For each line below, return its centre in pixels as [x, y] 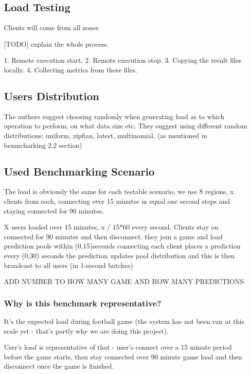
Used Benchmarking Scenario [79, 171]
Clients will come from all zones [51, 27]
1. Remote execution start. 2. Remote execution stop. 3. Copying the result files [123, 60]
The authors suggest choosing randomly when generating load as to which [114, 116]
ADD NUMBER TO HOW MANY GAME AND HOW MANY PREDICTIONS [124, 281]
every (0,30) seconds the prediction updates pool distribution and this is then [119, 255]
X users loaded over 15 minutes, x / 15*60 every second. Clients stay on [111, 227]
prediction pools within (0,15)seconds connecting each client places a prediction [122, 246]
